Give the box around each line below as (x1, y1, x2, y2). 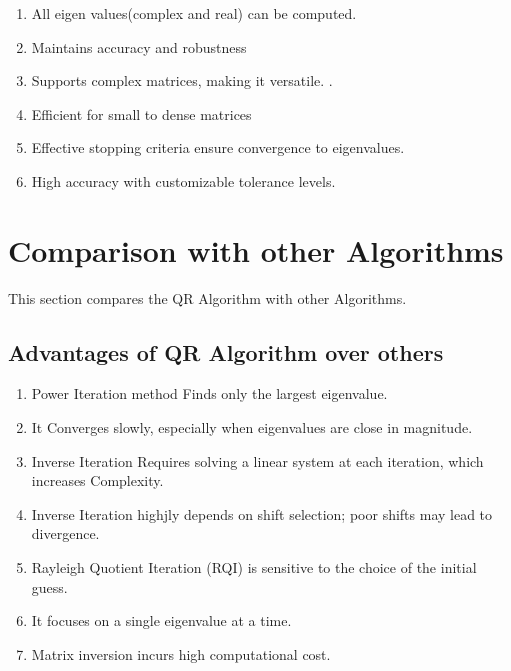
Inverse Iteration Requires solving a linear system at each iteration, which (31, 450, 484, 471)
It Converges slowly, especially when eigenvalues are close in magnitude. (31, 417, 473, 438)
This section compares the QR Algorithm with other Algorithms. (8, 287, 407, 308)
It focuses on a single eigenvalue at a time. (31, 610, 292, 631)
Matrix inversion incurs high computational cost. (31, 643, 331, 664)
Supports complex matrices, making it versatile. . (31, 70, 333, 91)
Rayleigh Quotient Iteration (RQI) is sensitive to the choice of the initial (31, 557, 477, 578)
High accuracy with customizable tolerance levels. (31, 170, 336, 191)
